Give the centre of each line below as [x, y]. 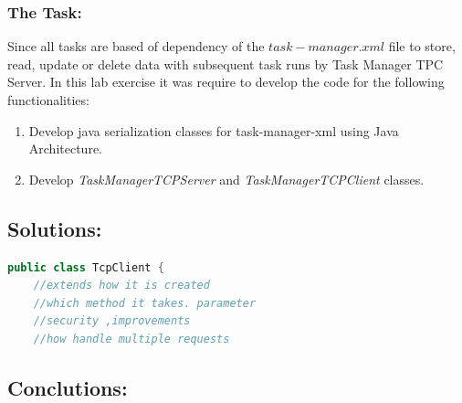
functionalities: [48, 100]
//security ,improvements [112, 321]
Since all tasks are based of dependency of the [136, 46]
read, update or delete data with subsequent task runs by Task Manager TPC [226, 64]
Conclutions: [68, 387]
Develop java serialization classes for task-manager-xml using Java [214, 130]
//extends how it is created [121, 286]
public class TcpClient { [86, 267]
